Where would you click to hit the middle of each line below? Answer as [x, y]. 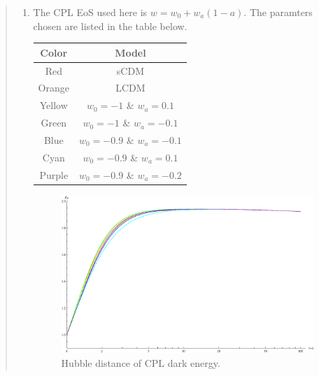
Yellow [54, 105]
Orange [54, 88]
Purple [54, 174]
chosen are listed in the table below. [110, 26]
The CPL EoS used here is [90, 12]
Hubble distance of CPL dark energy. [141, 362]
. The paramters [278, 12]
